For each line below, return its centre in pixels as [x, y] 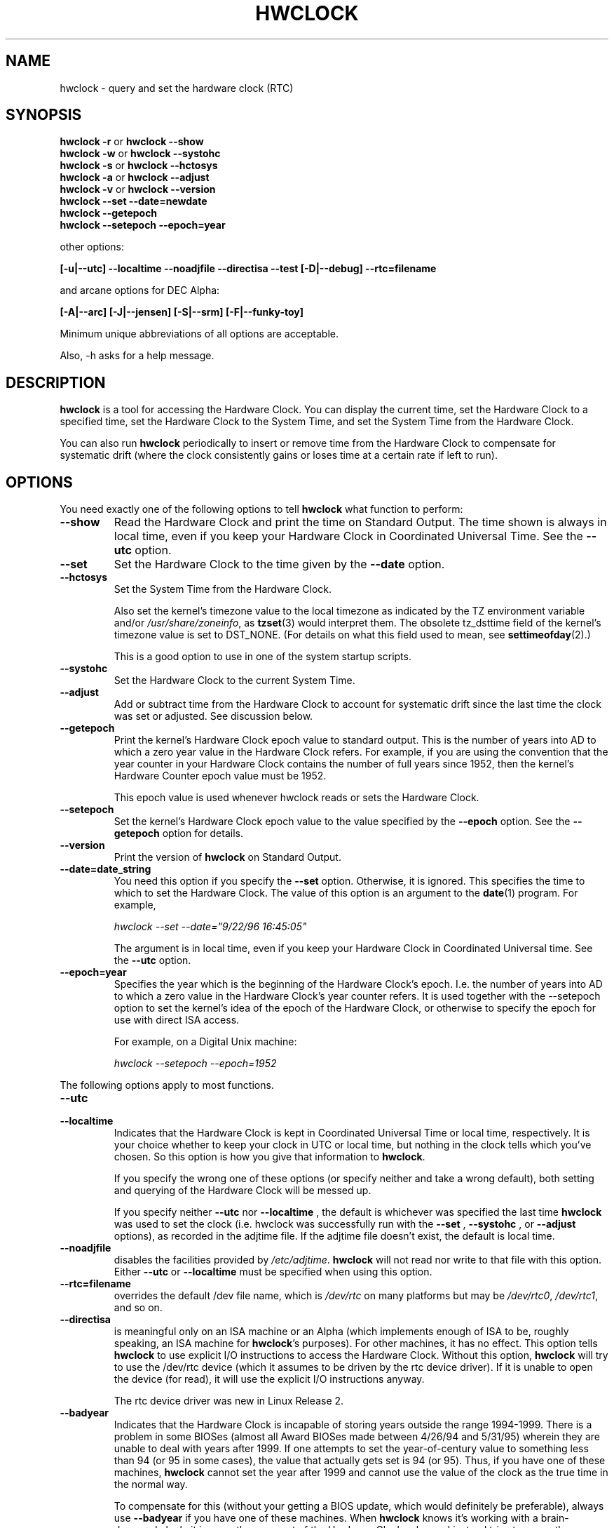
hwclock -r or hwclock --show [132, 142]
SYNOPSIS [44, 115]
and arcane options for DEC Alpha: [140, 290]
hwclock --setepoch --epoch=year [143, 225]
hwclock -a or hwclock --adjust [135, 177]
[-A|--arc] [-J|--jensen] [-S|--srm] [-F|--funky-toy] [182, 312]
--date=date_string [105, 869]
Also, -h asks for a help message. [137, 356]
